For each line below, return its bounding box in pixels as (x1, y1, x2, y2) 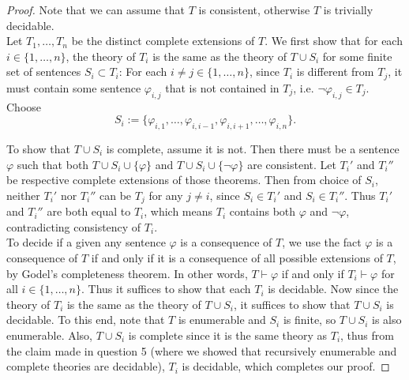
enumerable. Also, (6, 327, 93, 343)
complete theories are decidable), (6, 358, 165, 374)
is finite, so (283, 311, 336, 328)
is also (372, 311, 402, 328)
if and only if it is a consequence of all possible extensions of (91, 250, 383, 266)
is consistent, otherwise (198, 2, 310, 17)
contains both (229, 203, 296, 220)
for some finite (322, 47, 392, 64)
